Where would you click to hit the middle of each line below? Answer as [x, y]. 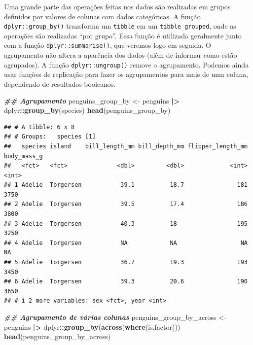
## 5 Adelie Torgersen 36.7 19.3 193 [126, 262]
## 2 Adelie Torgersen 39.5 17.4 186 [126, 204]
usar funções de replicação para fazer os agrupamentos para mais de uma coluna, [126, 74]
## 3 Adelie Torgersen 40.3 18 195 [126, 224]
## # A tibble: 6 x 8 [39, 127]
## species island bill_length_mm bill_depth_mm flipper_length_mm [126, 146]
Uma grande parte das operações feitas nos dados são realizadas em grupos [117, 6]
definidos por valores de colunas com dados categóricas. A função [102, 16]
